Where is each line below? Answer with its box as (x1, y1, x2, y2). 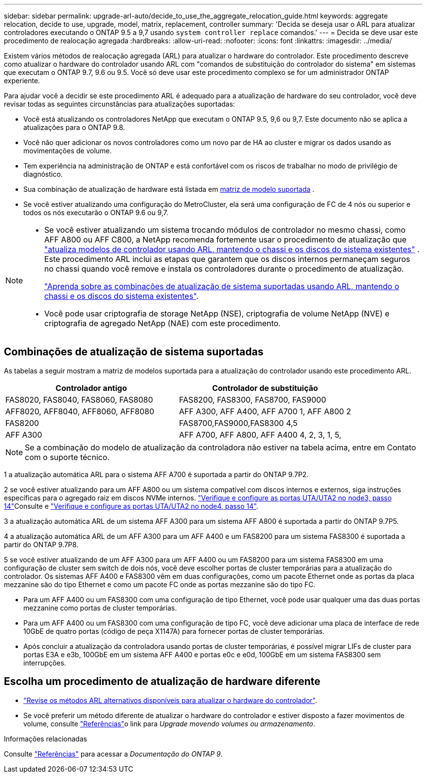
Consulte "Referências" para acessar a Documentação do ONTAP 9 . (4, 749, 223, 758)
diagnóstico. (23, 170, 63, 178)
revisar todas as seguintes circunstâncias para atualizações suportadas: (4, 100, 235, 108)
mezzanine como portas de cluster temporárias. (23, 603, 177, 612)
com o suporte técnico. (25, 452, 110, 462)
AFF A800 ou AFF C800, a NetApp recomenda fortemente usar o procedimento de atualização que (44, 235, 407, 244)
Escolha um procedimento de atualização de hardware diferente (4, 675, 320, 688)
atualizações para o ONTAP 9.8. (23, 123, 125, 131)
